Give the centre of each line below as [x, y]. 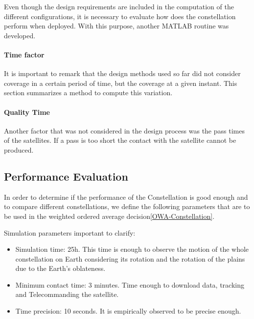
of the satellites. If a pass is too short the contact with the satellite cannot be [120, 140]
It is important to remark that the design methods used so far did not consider [122, 73]
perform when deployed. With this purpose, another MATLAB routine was [116, 26]
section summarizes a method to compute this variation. [88, 93]
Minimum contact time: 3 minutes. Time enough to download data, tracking [130, 284]
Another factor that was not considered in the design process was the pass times [124, 130]
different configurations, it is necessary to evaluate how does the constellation [120, 16]
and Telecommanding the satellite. [67, 294]
